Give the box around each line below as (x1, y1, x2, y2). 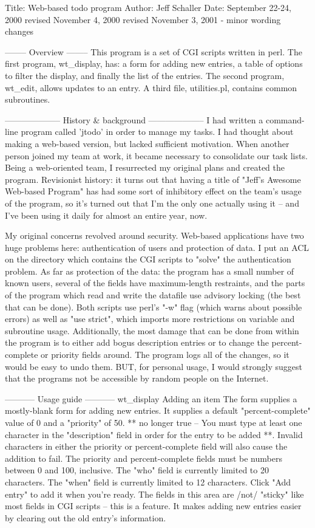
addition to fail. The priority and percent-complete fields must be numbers (5, 451, 282, 464)
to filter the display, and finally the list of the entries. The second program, (5, 69, 285, 81)
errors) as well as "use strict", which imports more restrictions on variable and (5, 312, 295, 325)
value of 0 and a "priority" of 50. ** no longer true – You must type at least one (5, 416, 302, 428)
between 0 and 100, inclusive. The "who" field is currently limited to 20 (5, 464, 269, 476)
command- (265, 113, 305, 126)
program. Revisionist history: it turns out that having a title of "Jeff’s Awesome (5, 173, 301, 185)
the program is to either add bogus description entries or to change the (5, 336, 269, 349)
